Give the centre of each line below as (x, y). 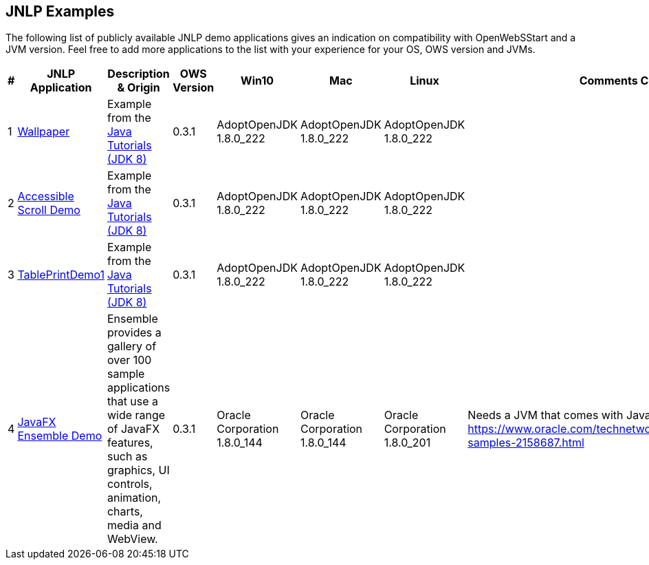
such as (127, 457)
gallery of (132, 347)
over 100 (129, 360)
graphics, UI (138, 470)
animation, (134, 498)
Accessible (46, 196)
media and (134, 525)
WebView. (132, 539)
